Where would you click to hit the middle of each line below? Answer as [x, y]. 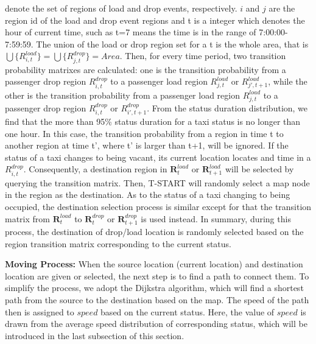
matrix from [27, 218]
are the [282, 8]
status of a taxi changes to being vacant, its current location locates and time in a [158, 157]
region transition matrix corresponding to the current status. [118, 243]
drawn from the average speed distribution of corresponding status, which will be [156, 324]
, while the [288, 81]
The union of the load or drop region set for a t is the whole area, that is [172, 44]
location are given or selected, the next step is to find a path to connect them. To [157, 276]
